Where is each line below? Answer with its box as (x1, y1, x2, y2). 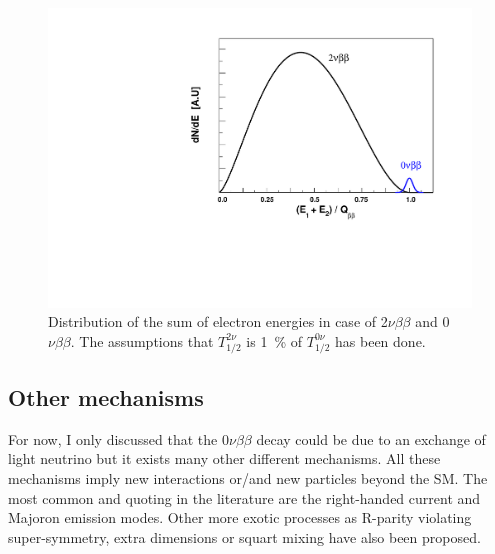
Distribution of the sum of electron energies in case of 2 (48, 311, 388, 332)
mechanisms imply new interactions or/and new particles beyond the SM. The (8, 467, 488, 488)
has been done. (335, 330, 426, 351)
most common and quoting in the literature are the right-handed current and (8, 487, 481, 508)
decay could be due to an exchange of (256, 428, 486, 449)
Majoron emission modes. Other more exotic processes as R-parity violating (8, 507, 472, 528)
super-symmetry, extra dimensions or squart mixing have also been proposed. (8, 526, 481, 547)
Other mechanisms (8, 381, 204, 412)
